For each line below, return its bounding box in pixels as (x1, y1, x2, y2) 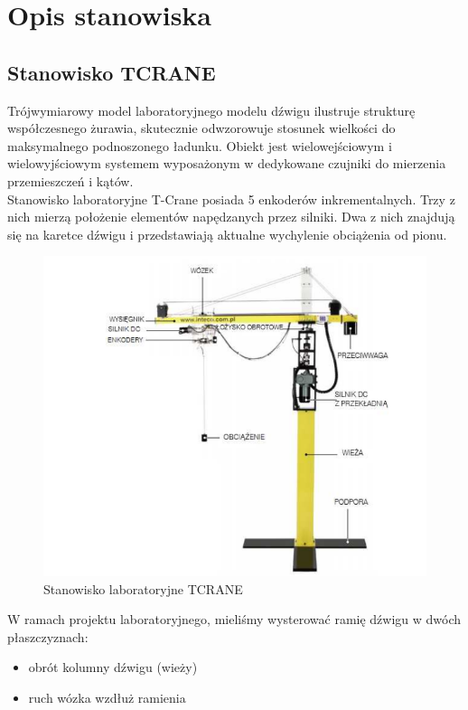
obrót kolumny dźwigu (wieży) (28, 658, 198, 677)
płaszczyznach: (7, 627, 89, 646)
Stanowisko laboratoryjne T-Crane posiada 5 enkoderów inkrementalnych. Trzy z (7, 189, 455, 208)
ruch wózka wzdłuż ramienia (28, 687, 186, 706)
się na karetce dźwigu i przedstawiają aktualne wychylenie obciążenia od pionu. (7, 224, 447, 243)
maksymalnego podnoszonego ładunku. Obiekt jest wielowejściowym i (7, 136, 392, 155)
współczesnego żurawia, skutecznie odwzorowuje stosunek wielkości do (7, 118, 396, 137)
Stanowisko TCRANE (7, 58, 216, 86)
